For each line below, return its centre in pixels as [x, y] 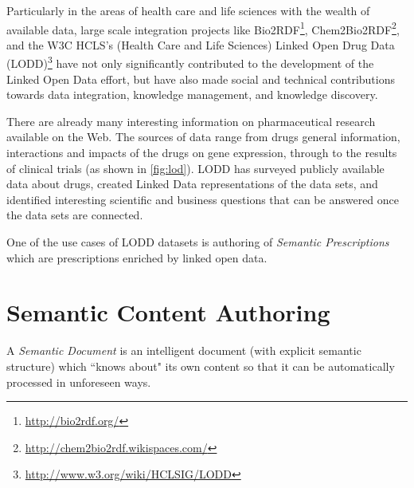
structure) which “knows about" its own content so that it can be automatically [201, 366]
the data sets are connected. [75, 215]
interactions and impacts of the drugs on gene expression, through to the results [202, 153]
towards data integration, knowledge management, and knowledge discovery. [192, 94]
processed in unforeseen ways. [79, 382]
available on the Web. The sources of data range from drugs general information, [203, 137]
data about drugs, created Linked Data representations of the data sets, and [192, 184]
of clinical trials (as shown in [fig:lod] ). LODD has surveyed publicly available [195, 168]
